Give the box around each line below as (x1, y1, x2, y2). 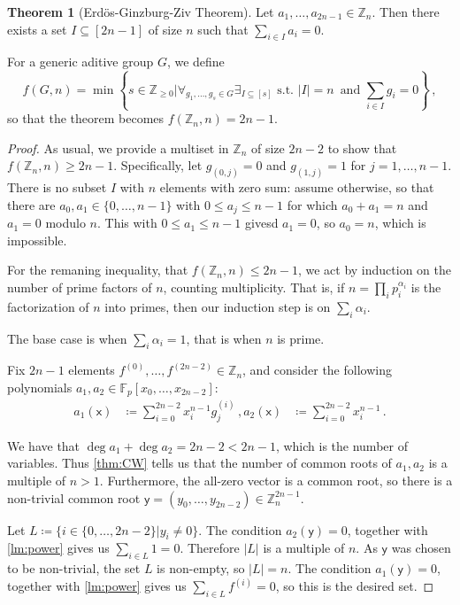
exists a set (7, 19, 67, 38)
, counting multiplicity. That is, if (163, 278, 345, 297)
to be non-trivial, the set (7, 559, 141, 578)
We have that (7, 436, 80, 454)
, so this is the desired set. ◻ (275, 577, 434, 595)
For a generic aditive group (7, 52, 154, 71)
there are (7, 195, 56, 213)
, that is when (186, 329, 262, 347)
